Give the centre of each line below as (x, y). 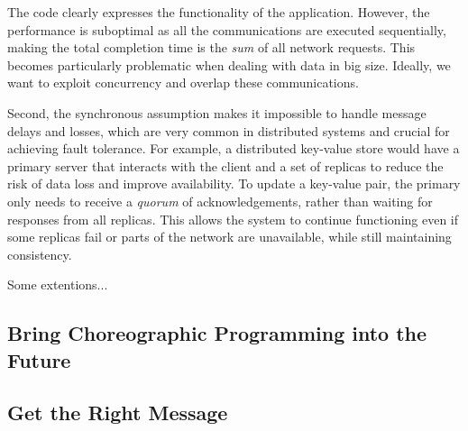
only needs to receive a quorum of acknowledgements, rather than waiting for (220, 201)
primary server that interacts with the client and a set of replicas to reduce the (225, 165)
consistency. (40, 254)
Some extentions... (58, 284)
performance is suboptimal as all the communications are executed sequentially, (227, 29)
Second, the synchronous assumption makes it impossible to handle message (217, 112)
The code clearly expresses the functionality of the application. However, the (219, 12)
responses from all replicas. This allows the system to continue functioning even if (233, 219)
